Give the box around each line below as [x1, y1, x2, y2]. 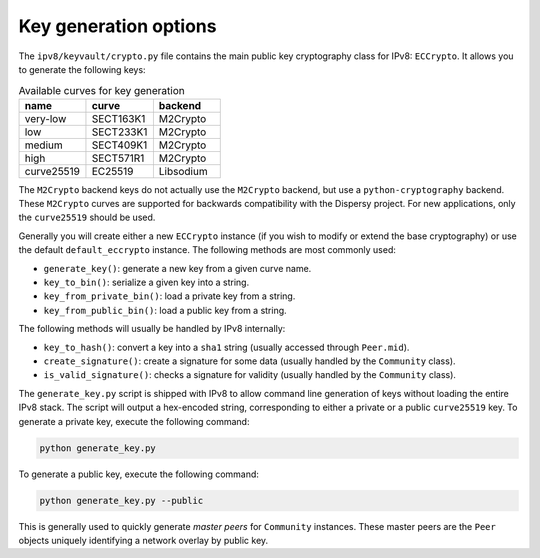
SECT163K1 [91, 111, 146, 125]
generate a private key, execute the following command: [18, 415, 250, 427]
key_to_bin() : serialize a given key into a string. [43, 276, 250, 289]
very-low [24, 111, 67, 125]
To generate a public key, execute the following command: [18, 468, 260, 480]
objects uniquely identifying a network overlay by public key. [18, 534, 269, 546]
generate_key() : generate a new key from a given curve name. [43, 262, 312, 274]
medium [24, 138, 64, 152]
